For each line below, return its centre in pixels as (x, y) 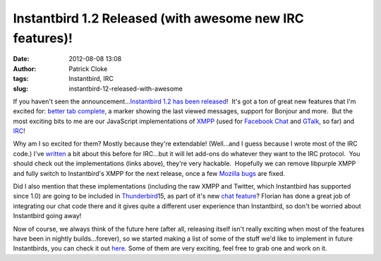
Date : (21, 59)
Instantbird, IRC (91, 79)
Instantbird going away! (47, 216)
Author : (25, 69)
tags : (21, 79)
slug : (20, 89)
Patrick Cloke (88, 69)
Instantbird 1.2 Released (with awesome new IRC (158, 18)
